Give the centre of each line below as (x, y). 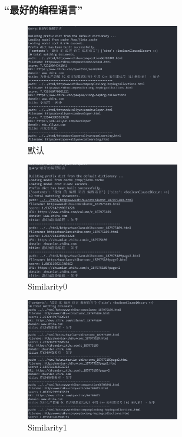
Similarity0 (47, 286)
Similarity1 (47, 427)
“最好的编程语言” (44, 9)
